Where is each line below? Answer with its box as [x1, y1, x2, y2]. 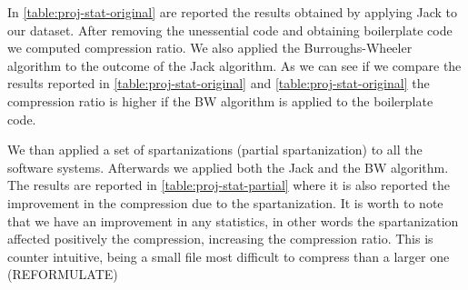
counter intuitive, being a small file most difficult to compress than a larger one [7, 246, 450, 265]
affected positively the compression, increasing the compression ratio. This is [7, 229, 433, 248]
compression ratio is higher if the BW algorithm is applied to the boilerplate [7, 91, 433, 110]
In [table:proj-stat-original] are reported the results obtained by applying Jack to [7, 3, 458, 21]
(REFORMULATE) [7, 265, 118, 284]
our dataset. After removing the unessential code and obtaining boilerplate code [7, 20, 453, 39]
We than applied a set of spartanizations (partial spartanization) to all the [7, 140, 423, 159]
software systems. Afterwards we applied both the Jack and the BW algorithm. [7, 157, 449, 176]
